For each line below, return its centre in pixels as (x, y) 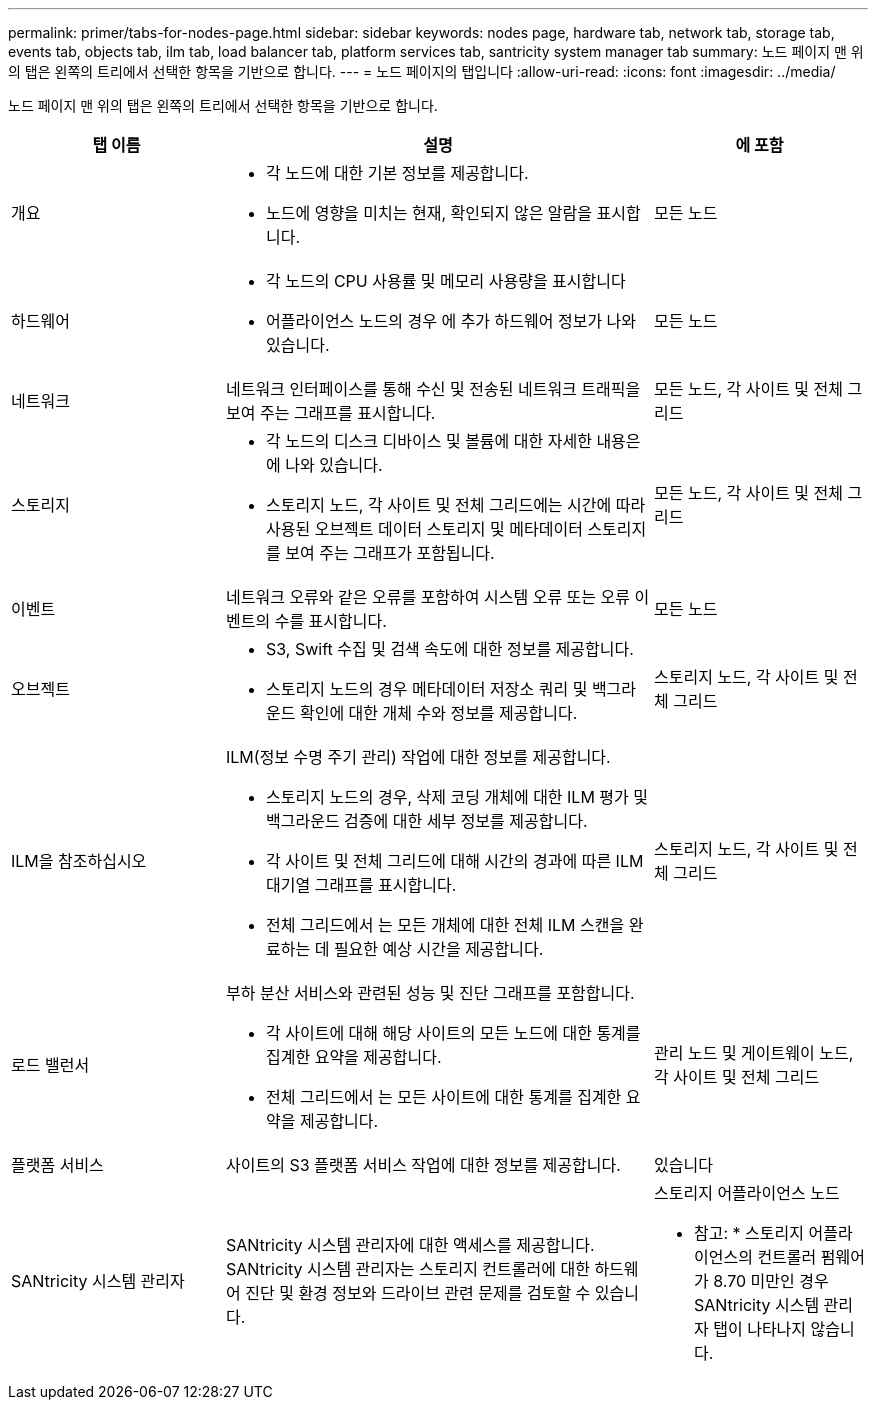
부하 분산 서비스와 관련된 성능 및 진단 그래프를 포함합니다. (430, 993)
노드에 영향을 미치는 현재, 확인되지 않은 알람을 (429, 213)
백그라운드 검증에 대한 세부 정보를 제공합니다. (427, 821)
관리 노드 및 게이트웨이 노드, (754, 1053)
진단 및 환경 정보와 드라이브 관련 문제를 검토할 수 (418, 1293)
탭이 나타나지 (760, 1329)
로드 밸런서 (50, 1065)
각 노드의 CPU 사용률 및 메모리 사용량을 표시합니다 (446, 281)
